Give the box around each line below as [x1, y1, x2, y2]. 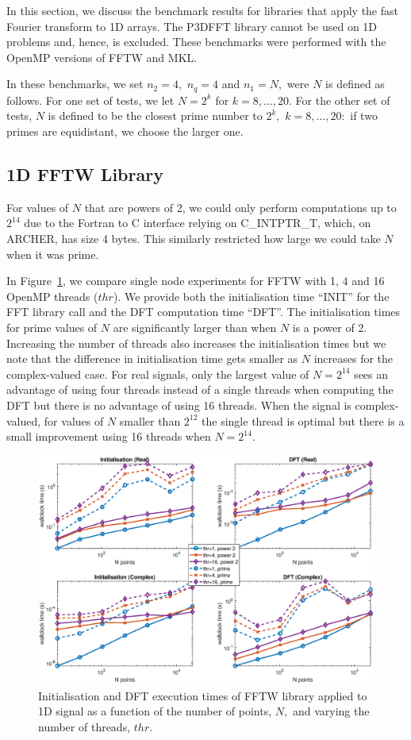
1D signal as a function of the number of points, [38, 703, 272, 719]
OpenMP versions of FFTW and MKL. [6, 48, 198, 65]
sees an [354, 365, 389, 382]
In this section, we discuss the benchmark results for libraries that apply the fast [6, 2, 398, 18]
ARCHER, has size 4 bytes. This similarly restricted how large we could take [6, 230, 381, 246]
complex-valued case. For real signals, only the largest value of [6, 365, 309, 382]
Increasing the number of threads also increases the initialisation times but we [6, 334, 386, 351]
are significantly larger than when [113, 318, 277, 335]
